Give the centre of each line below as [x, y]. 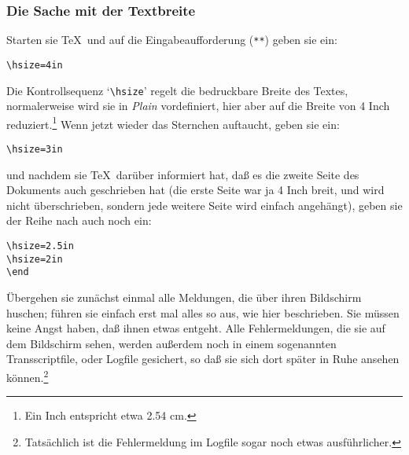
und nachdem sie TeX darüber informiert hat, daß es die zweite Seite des [183, 174]
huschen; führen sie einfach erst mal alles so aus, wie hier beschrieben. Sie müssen [203, 312]
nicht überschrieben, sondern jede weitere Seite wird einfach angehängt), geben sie [204, 205]
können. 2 [28, 376]
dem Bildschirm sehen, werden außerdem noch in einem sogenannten [171, 343]
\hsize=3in [35, 150]
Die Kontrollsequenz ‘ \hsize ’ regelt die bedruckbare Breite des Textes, [177, 90]
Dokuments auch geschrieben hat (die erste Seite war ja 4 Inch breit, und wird [195, 190]
